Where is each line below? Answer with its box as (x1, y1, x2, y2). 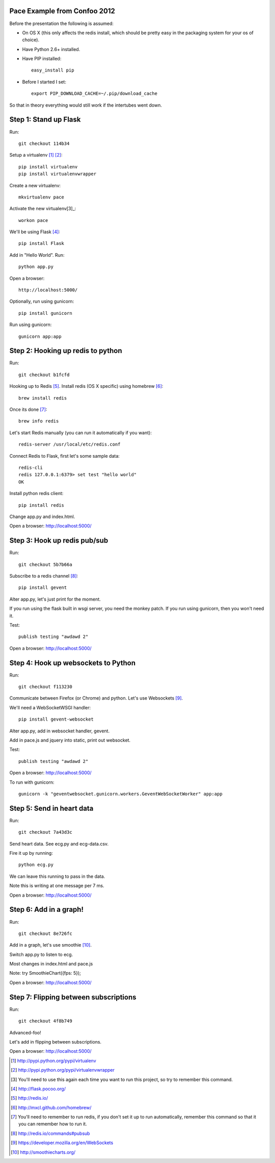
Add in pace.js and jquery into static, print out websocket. (9, 737, 131, 744)
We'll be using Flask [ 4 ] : (9, 229, 61, 235)
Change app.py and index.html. (9, 513, 75, 519)
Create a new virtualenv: (9, 182, 61, 188)
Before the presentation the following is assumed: (9, 20, 114, 27)
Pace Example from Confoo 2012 (9, 7, 116, 15)
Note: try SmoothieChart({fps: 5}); (9, 970, 81, 976)
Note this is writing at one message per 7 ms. (9, 883, 104, 889)
